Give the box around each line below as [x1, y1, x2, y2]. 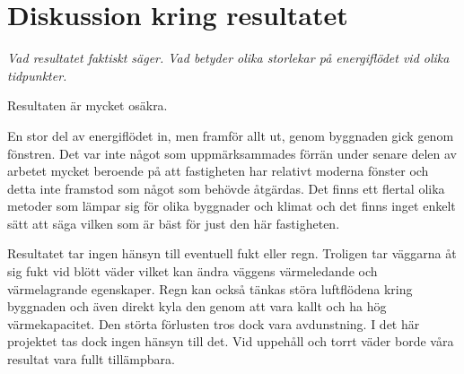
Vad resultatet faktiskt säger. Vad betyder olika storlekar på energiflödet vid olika [7, 48, 450, 67]
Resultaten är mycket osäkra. [7, 96, 168, 115]
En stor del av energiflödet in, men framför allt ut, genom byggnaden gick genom [7, 126, 454, 144]
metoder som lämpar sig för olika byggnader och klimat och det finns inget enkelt [7, 196, 456, 215]
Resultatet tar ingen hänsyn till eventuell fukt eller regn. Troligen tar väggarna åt [7, 244, 457, 263]
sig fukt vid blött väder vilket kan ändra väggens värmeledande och [7, 262, 378, 281]
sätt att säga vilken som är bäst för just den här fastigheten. [7, 213, 340, 232]
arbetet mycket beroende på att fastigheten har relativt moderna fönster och [7, 161, 429, 180]
